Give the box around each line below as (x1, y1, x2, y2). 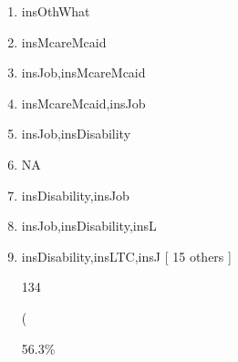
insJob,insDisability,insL (21, 216, 157, 235)
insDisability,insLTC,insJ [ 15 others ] (21, 246, 232, 265)
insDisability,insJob (21, 185, 129, 204)
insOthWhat (21, 2, 90, 20)
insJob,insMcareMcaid (21, 63, 146, 82)
